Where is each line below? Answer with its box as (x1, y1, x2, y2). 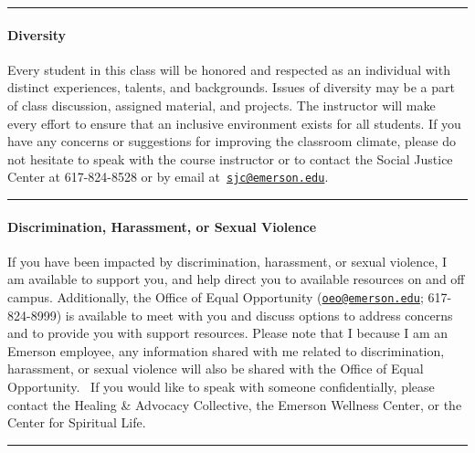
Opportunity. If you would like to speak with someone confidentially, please (7, 377, 435, 396)
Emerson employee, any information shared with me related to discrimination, (7, 341, 445, 360)
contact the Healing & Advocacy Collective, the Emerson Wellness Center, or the (7, 395, 462, 414)
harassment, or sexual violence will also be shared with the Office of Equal (7, 359, 424, 378)
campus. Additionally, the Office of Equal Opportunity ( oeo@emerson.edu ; (7, 288, 424, 306)
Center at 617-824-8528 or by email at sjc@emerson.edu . (7, 167, 329, 186)
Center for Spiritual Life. (7, 413, 146, 432)
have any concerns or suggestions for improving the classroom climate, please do (7, 132, 457, 151)
